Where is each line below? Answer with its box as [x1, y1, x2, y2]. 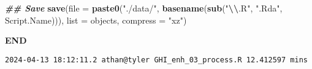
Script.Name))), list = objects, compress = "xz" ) [5, 13, 187, 26]
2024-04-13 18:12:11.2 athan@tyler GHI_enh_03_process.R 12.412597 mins [5, 55, 308, 64]
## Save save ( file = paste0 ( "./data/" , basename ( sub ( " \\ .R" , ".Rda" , [5, 2, 283, 14]
